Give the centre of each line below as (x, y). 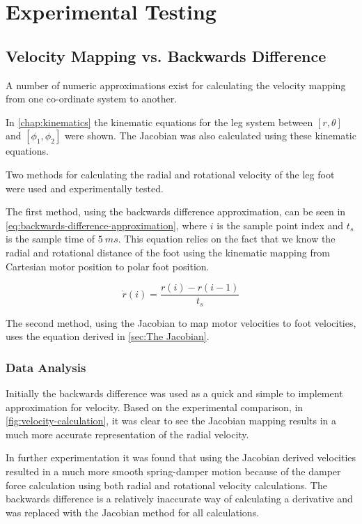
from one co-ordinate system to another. (92, 99)
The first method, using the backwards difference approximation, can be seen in (176, 211)
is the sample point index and (280, 225)
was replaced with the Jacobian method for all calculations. (133, 512)
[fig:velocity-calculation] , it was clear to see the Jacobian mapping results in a (171, 421)
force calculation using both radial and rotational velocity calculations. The (166, 485)
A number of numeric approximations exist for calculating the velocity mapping (176, 85)
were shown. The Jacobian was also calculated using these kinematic (210, 136)
